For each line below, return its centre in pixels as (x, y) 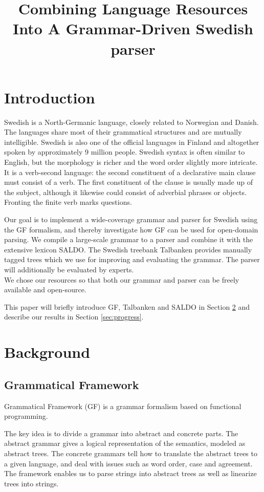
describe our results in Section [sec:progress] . (74, 317)
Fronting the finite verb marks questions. (68, 202)
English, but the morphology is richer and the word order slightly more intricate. (131, 162)
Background (47, 352)
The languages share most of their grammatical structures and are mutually (123, 132)
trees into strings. (31, 483)
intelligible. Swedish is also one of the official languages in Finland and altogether (132, 142)
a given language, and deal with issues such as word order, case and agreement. (128, 463)
